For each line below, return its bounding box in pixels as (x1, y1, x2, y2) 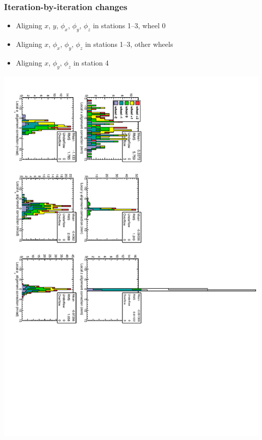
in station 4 (73, 57, 109, 68)
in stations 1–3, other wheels (85, 39, 173, 49)
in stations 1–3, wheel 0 (93, 20, 166, 31)
